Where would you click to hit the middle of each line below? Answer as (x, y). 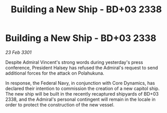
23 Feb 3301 (18, 52)
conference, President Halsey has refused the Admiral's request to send (82, 67)
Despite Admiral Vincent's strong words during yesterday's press (74, 62)
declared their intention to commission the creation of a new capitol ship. (82, 88)
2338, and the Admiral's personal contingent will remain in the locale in (80, 99)
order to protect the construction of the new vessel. (60, 105)
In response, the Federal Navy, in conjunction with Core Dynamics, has (80, 83)
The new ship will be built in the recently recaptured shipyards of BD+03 (82, 94)
